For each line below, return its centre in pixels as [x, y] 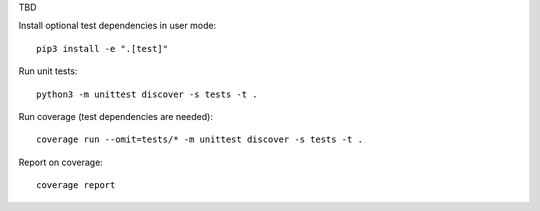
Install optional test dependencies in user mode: [117, 26]
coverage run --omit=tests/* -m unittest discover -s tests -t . [200, 139]
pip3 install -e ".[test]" [102, 48]
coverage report [76, 185]
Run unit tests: [48, 71]
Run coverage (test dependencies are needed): [116, 116]
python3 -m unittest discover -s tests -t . [147, 94]
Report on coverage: [61, 162]
